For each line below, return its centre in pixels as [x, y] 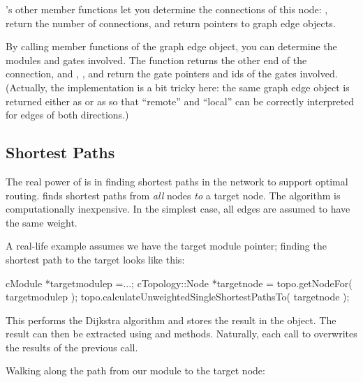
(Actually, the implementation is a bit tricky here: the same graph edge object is [178, 87]
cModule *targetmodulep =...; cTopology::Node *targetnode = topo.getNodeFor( [179, 283]
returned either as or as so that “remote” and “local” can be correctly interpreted [180, 101]
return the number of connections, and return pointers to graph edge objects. [171, 23]
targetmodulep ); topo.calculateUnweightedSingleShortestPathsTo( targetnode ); [178, 297]
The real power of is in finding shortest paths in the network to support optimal [177, 181]
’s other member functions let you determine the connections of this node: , [167, 9]
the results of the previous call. [72, 347]
